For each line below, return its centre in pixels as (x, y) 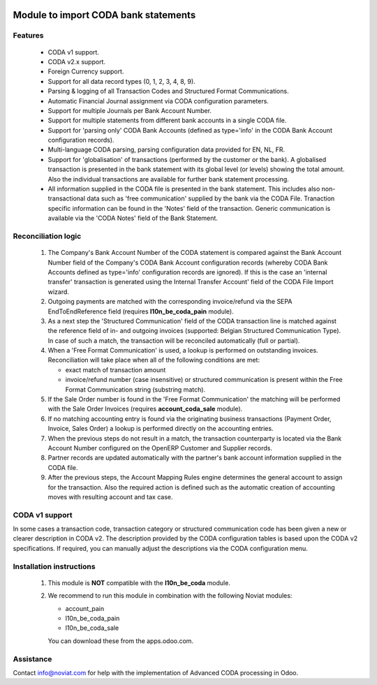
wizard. (59, 292)
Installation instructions (54, 566)
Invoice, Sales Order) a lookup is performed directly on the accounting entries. (161, 429)
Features (28, 36)
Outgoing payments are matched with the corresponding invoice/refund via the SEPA (170, 302)
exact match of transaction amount (116, 369)
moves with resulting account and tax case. (110, 496)
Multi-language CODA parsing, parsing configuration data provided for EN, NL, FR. (167, 149)
